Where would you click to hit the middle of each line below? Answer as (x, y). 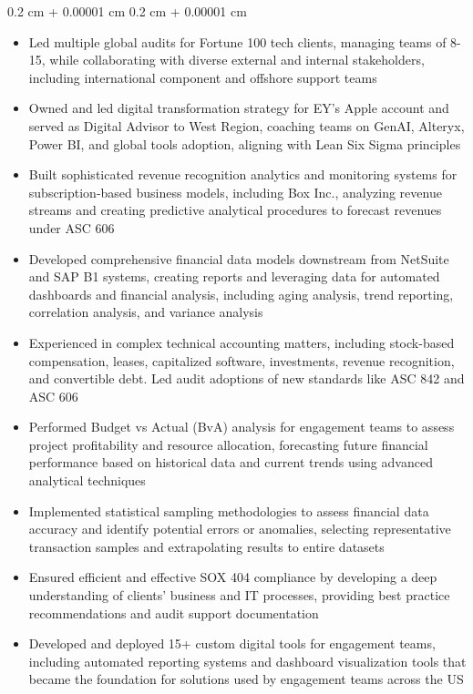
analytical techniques (87, 480)
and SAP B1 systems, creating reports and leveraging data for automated (234, 276)
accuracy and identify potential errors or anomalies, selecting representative (240, 529)
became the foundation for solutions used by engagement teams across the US (246, 679)
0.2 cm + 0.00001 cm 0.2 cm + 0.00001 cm (127, 11)
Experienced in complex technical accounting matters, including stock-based (242, 342)
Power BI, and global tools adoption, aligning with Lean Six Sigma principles (245, 143)
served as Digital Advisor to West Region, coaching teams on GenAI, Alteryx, (247, 125)
